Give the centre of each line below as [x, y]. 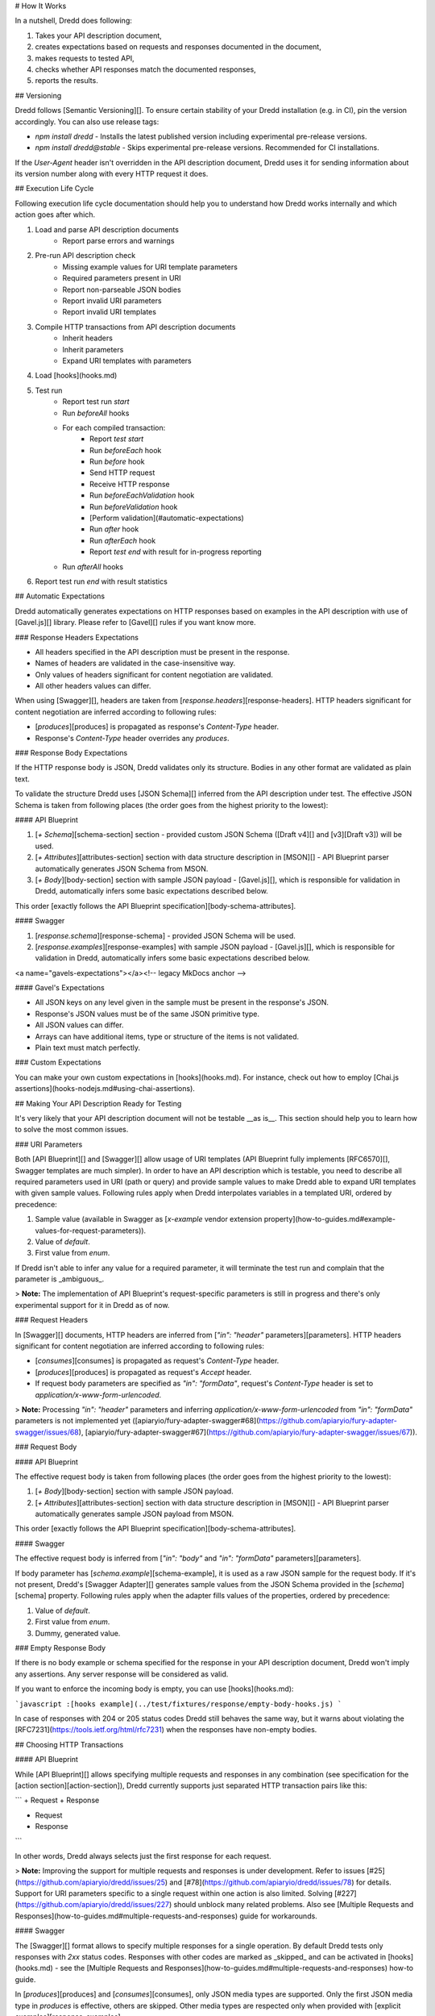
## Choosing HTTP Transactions [69, 1744]
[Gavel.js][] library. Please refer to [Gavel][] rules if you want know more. [135, 623]
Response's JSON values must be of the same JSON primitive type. [147, 1014]
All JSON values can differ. [79, 1025]
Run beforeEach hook [126, 450]
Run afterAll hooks [93, 566]
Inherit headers [87, 338]
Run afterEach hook [123, 540]
